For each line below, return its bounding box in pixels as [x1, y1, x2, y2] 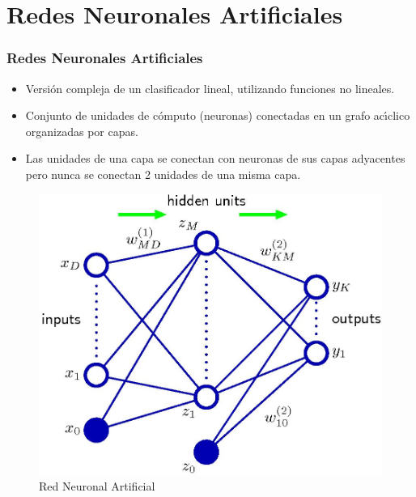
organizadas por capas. [25, 122, 138, 139]
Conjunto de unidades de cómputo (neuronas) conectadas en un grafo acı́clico [25, 107, 410, 124]
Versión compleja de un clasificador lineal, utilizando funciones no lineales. [25, 79, 395, 96]
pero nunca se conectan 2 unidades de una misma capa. [25, 165, 301, 182]
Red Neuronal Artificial [39, 478, 155, 495]
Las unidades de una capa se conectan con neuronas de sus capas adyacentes [25, 150, 405, 167]
